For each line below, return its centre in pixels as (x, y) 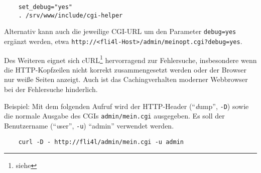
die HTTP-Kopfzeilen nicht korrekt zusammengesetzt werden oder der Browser (125, 69)
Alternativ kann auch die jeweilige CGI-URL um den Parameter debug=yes (120, 31)
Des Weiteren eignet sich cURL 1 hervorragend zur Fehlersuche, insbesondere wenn (130, 59)
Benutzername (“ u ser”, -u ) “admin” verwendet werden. (89, 125)
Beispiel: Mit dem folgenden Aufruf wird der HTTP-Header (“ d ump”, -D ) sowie (126, 106)
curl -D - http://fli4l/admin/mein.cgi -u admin (101, 142)
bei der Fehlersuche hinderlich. (51, 89)
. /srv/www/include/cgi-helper (71, 15)
